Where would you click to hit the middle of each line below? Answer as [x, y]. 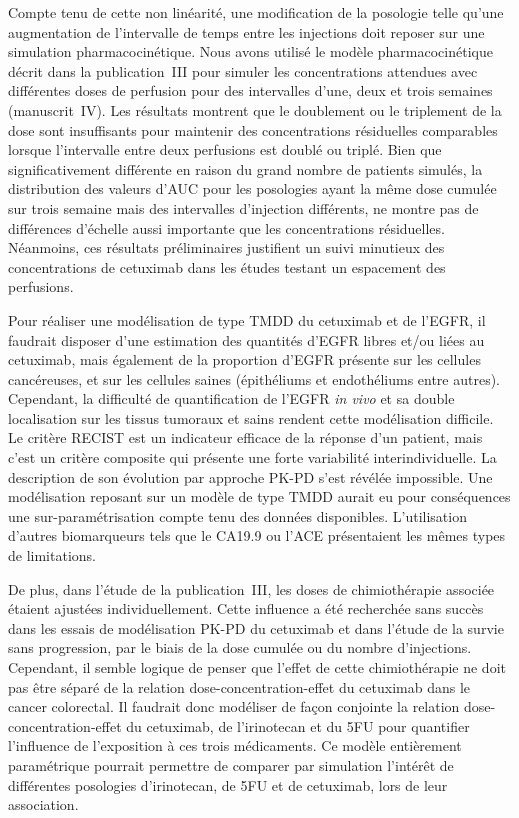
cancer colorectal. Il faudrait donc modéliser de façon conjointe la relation [234, 706]
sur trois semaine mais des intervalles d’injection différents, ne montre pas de [243, 207]
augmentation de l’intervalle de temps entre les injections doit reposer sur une [246, 31]
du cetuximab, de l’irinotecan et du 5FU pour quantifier [298, 725]
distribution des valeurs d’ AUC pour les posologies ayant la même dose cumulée [252, 188]
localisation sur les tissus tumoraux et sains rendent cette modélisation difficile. [251, 417]
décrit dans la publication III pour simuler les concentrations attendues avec [243, 70]
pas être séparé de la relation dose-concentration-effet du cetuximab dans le [239, 686]
